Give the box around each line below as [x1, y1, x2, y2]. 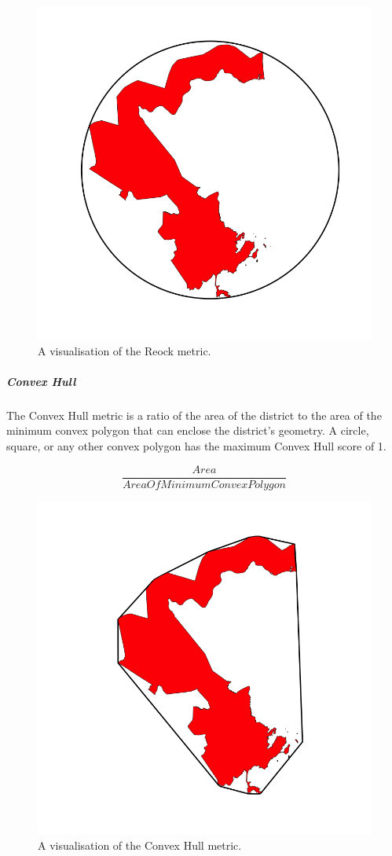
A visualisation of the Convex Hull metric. [38, 837, 242, 854]
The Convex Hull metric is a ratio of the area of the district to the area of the [6, 406, 382, 423]
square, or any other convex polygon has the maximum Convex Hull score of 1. [6, 437, 387, 454]
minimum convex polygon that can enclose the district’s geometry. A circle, [6, 422, 369, 439]
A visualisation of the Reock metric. [38, 342, 211, 358]
